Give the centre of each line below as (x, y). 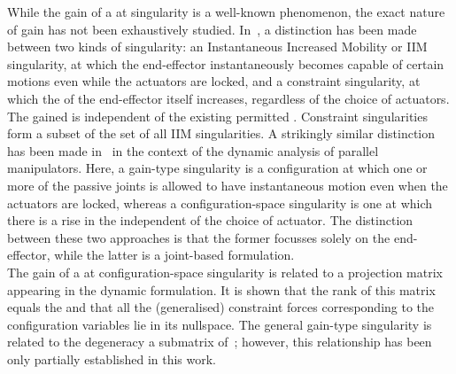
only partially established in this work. (112, 358)
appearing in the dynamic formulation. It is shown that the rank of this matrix (221, 289)
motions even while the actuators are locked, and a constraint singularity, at (214, 81)
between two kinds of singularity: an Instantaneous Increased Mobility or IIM (217, 47)
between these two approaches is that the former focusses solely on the (199, 237)
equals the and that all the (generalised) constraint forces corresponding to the (221, 307)
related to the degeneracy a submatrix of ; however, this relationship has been (220, 342)
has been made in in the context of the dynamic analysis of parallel (193, 150)
